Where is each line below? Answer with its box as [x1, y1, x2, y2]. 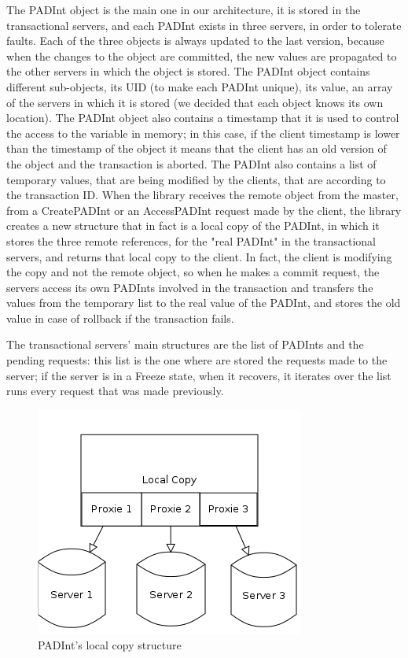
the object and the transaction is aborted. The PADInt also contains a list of [6, 155, 377, 172]
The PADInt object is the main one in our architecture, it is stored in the [6, 2, 361, 17]
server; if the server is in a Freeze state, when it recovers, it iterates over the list [6, 367, 391, 383]
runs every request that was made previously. [6, 383, 224, 399]
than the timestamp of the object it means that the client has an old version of [6, 140, 387, 157]
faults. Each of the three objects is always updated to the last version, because [6, 32, 384, 49]
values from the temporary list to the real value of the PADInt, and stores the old [6, 294, 401, 311]
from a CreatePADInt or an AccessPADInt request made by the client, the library [6, 201, 402, 218]
